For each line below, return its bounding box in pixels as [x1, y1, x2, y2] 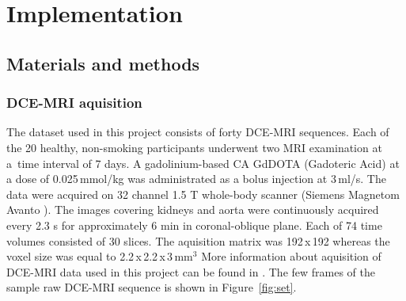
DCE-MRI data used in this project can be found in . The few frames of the [6, 263, 376, 280]
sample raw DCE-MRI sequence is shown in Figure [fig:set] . [6, 279, 297, 295]
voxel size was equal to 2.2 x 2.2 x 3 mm [6, 248, 193, 265]
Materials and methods [6, 51, 200, 75]
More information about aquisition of [201, 248, 381, 265]
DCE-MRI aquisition [6, 93, 142, 112]
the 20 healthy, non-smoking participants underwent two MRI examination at [6, 139, 382, 155]
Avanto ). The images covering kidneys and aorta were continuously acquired [6, 201, 379, 218]
